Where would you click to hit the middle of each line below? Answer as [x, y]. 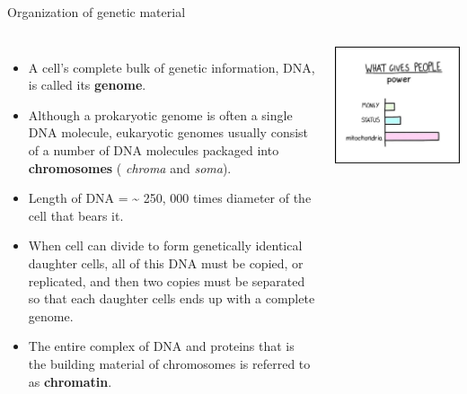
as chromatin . [70, 381]
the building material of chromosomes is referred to [169, 363]
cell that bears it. [76, 215]
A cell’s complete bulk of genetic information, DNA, [172, 67]
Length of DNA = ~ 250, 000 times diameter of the [170, 198]
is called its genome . [87, 85]
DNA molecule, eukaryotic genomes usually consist [168, 132]
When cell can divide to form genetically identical [165, 245]
